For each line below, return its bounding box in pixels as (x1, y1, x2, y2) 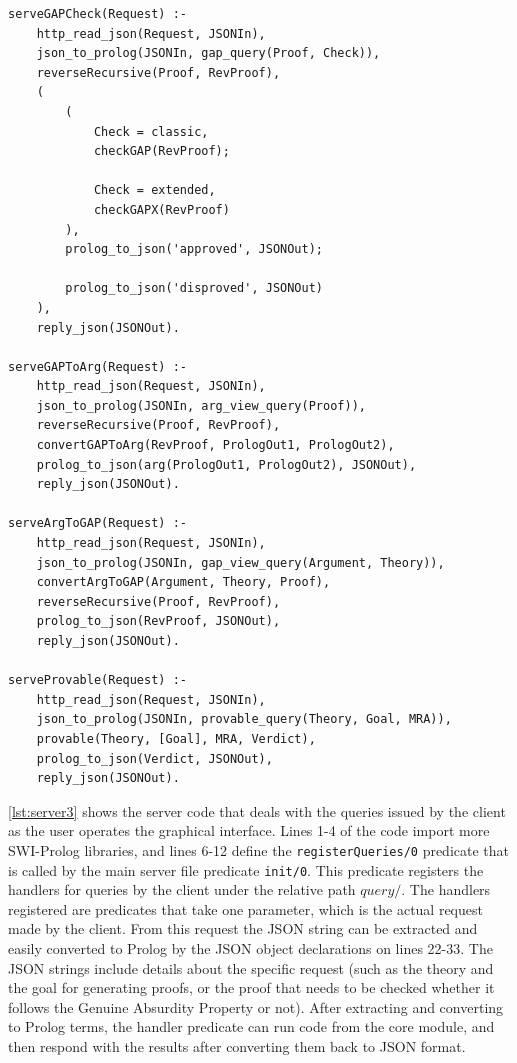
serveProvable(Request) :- (8, 673, 187, 688)
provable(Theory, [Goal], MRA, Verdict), (36, 731, 316, 746)
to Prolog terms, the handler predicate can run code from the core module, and (8, 1016, 495, 1037)
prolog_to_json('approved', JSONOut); (65, 242, 323, 257)
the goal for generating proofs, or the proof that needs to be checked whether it (8, 977, 495, 998)
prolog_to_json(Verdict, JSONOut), (36, 751, 273, 766)
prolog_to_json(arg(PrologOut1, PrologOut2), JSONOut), (36, 457, 417, 472)
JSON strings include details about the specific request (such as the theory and (8, 957, 494, 978)
